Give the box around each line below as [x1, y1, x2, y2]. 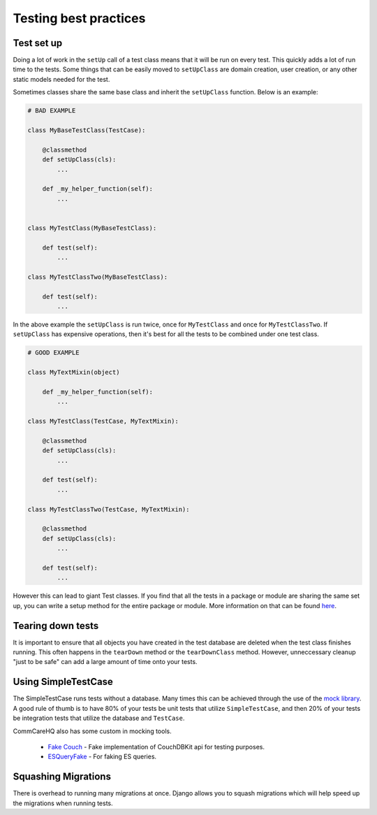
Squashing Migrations [13, 771, 112, 783]
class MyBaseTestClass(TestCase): [27, 127, 146, 134]
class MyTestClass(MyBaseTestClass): [27, 224, 157, 232]
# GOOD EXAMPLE [27, 349, 80, 356]
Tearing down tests [13, 619, 99, 632]
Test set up [13, 37, 63, 49]
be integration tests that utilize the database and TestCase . [13, 714, 185, 723]
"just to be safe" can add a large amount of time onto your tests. [13, 658, 198, 666]
